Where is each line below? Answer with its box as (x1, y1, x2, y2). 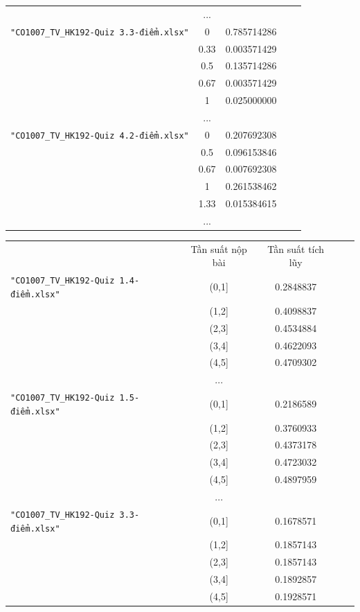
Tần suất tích (267, 241, 325, 256)
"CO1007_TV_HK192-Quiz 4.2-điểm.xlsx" (10, 130, 189, 141)
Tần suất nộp (190, 241, 247, 256)
